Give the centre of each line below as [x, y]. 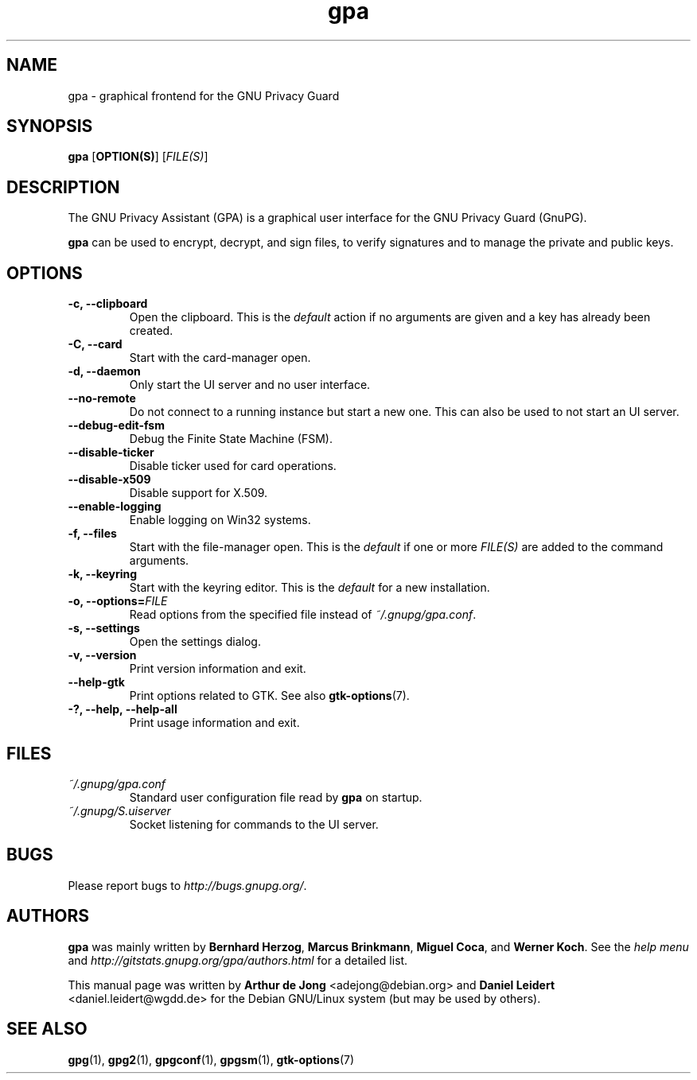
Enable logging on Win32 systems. [220, 520]
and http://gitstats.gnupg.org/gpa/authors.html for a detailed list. [238, 960]
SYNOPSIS [50, 126]
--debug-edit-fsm [116, 425]
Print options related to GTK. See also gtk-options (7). [269, 696]
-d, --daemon [104, 371]
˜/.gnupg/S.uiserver [119, 810]
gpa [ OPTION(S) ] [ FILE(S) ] [138, 157]
